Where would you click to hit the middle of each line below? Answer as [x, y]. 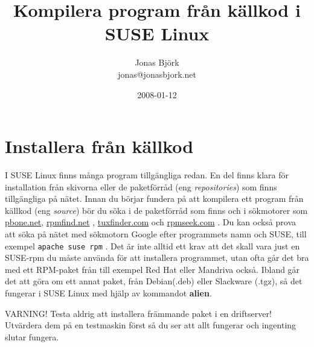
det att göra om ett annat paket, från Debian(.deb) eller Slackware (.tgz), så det [154, 281]
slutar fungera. [32, 336]
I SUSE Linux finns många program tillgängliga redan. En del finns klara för [147, 175]
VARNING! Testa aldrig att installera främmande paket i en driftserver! [138, 313]
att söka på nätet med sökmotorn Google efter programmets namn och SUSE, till [156, 234]
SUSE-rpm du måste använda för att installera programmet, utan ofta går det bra [157, 258]
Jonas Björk [157, 62]
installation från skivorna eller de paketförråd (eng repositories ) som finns [141, 186]
